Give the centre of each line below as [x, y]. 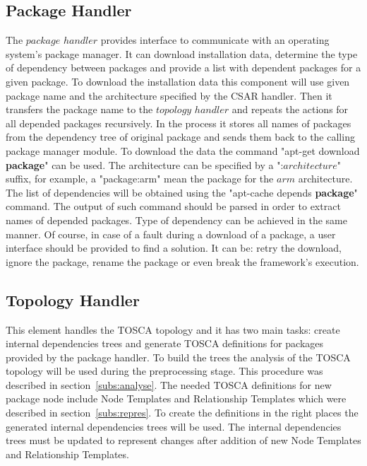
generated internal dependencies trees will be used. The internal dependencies [174, 426]
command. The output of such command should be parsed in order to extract [173, 206]
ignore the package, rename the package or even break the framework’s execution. [182, 261]
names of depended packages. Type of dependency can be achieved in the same [176, 220]
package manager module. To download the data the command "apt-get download [183, 150]
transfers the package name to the [79, 109]
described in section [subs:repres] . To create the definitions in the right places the [182, 413]
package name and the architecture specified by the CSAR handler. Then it [169, 95]
